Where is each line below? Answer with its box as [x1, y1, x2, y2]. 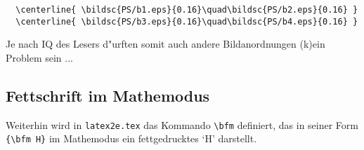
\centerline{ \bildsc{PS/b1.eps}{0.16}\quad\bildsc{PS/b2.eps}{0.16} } [15, 5, 358, 15]
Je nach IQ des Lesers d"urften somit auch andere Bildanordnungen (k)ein [6, 36, 325, 51]
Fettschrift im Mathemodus [6, 84, 210, 106]
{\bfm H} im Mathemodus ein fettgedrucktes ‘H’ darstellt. [6, 131, 257, 146]
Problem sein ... [6, 50, 73, 64]
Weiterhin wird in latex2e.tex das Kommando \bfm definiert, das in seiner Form [6, 117, 358, 132]
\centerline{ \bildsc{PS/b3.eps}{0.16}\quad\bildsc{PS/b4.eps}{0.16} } [15, 16, 358, 27]
